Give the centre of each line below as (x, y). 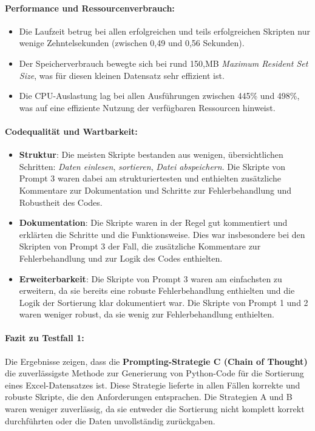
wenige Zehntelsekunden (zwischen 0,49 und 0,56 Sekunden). (132, 43)
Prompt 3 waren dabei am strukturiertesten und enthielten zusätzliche (150, 178)
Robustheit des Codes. (61, 202)
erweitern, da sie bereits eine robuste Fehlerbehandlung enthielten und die (157, 290)
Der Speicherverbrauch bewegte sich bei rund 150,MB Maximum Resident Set (164, 63)
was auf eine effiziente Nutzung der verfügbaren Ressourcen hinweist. (147, 107)
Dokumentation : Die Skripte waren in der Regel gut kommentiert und (153, 222)
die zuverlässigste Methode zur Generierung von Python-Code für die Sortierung (154, 373)
